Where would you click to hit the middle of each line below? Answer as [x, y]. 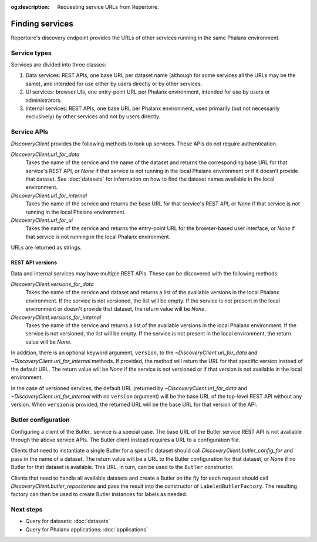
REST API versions [34, 262]
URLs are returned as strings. [46, 248]
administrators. [44, 100]
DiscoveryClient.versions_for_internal [56, 317]
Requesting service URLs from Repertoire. [108, 7]
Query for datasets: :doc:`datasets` [68, 521]
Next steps [27, 510]
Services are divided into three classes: [59, 65]
